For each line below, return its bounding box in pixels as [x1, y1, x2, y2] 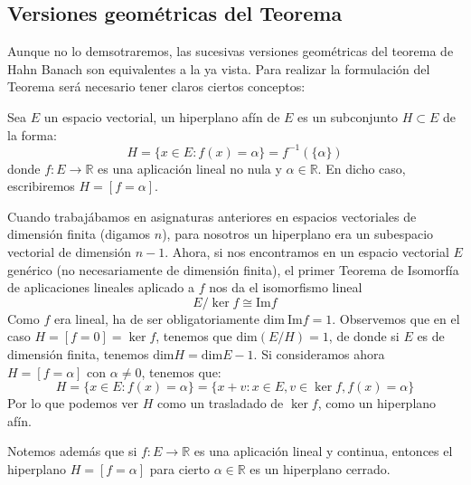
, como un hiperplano [317, 394, 437, 413]
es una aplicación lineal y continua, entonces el [193, 442, 453, 461]
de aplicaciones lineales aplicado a [7, 278, 195, 297]
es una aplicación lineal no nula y [98, 158, 282, 177]
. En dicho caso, [317, 158, 406, 177]
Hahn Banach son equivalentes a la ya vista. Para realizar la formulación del [7, 59, 430, 78]
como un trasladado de [156, 394, 284, 413]
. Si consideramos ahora [253, 345, 385, 364]
